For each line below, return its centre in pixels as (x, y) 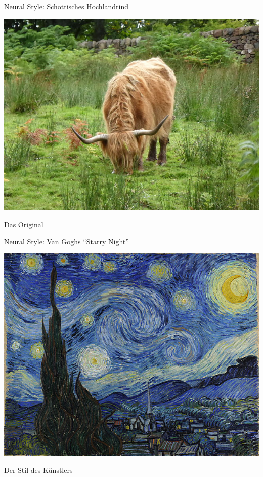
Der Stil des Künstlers (38, 470)
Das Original (24, 224)
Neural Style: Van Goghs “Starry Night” (67, 241)
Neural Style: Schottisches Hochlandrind (67, 6)
